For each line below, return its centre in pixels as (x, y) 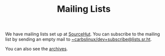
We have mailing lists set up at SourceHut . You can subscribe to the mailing (83, 34)
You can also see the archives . (37, 49)
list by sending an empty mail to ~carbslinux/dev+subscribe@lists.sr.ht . (79, 39)
